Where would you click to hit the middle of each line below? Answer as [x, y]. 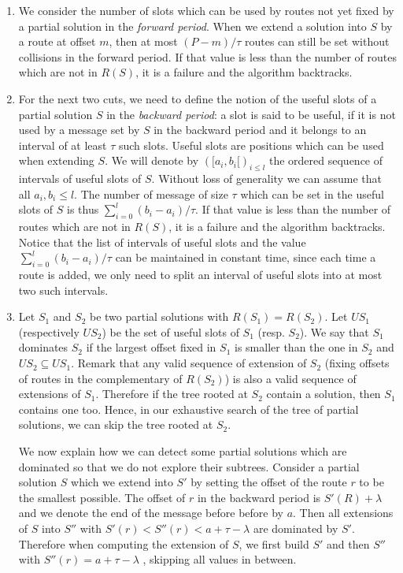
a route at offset [57, 41]
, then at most [143, 41]
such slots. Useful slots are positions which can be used [251, 145]
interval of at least [63, 145]
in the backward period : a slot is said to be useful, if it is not [251, 114]
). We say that [334, 331]
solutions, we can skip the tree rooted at [116, 424]
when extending [56, 160]
